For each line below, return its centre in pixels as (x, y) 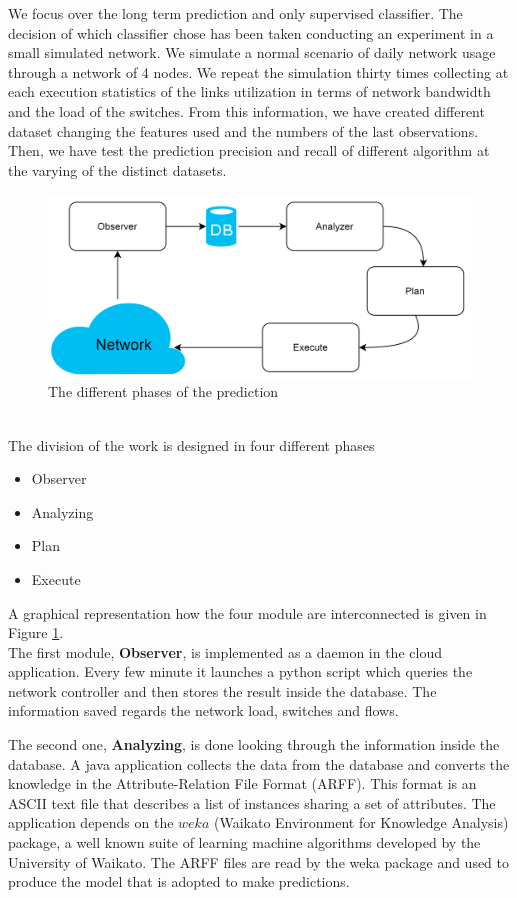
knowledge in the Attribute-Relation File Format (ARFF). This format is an (242, 783)
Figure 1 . (36, 632)
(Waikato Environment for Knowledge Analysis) (361, 822)
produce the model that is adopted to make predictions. (179, 881)
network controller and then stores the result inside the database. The (222, 690)
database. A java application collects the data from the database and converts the (259, 763)
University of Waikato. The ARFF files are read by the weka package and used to (259, 861)
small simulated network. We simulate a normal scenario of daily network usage (252, 52)
